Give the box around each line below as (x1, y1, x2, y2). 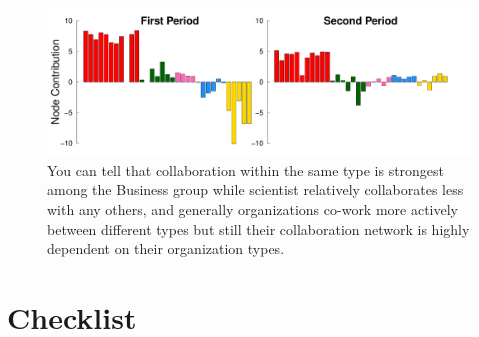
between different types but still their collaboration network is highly (47, 218, 470, 239)
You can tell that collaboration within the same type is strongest (47, 159, 445, 180)
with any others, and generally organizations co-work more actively (47, 199, 459, 220)
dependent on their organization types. (47, 238, 285, 259)
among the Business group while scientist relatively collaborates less (47, 179, 464, 200)
